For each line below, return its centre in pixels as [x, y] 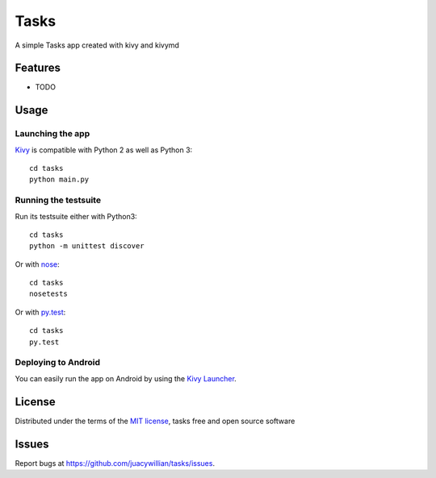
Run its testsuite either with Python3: [76, 216]
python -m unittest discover [87, 246]
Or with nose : [37, 264]
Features [38, 68]
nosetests [48, 294]
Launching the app [52, 134]
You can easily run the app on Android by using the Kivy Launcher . [126, 378]
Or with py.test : [40, 312]
